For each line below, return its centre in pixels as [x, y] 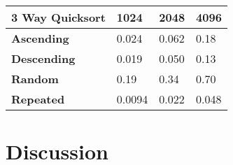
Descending [43, 58]
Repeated [38, 99]
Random [35, 79]
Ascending [40, 38]
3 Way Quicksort [58, 17]
